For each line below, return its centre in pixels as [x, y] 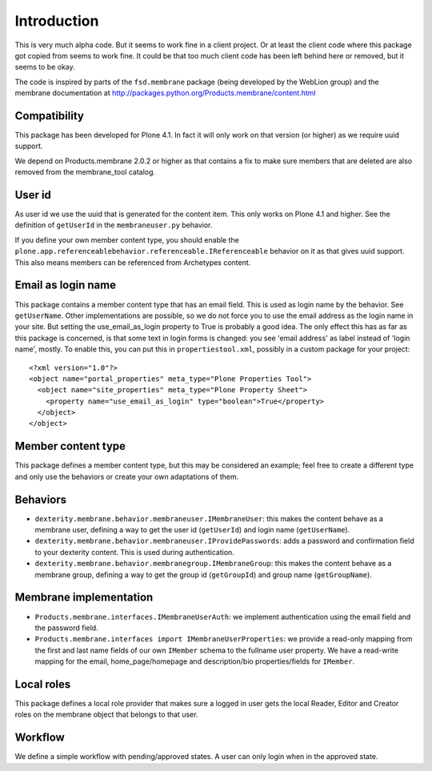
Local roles [43, 684]
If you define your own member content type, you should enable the [127, 239]
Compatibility [49, 116]
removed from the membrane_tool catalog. [85, 172]
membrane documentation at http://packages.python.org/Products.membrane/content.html [165, 93]
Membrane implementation [84, 598]
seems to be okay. [45, 67]
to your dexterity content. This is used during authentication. [135, 552]
